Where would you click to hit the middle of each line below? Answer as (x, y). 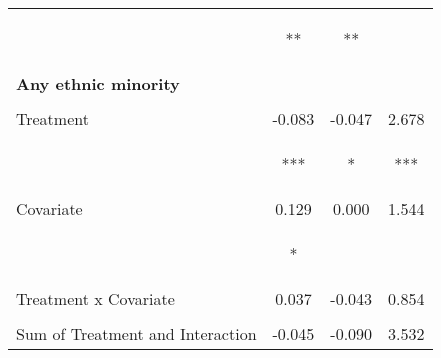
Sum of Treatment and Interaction (136, 333)
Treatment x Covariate (95, 298)
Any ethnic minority (98, 83)
